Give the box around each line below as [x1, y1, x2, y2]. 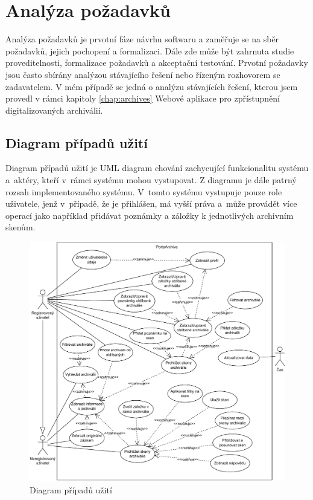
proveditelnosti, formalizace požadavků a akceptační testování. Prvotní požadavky [5, 56, 308, 69]
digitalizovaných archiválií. [5, 103, 103, 116]
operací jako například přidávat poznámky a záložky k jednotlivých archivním [5, 209, 294, 221]
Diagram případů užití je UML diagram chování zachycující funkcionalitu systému [5, 161, 309, 174]
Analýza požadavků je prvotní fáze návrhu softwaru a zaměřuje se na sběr [5, 33, 279, 45]
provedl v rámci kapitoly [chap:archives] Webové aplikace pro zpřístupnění [5, 92, 280, 105]
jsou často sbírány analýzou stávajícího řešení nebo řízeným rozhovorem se [5, 68, 280, 80]
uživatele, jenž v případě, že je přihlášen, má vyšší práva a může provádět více [5, 197, 297, 210]
